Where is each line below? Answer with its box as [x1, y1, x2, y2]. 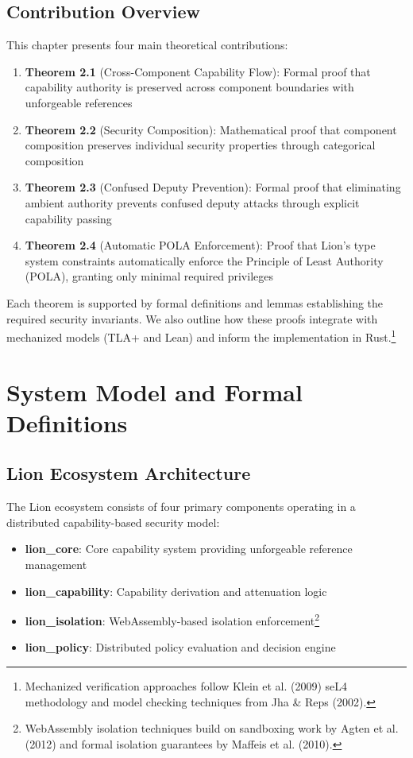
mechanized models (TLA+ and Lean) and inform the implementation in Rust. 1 [6, 327, 396, 345]
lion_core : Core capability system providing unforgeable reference [25, 540, 353, 557]
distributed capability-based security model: [6, 513, 220, 530]
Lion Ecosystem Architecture [6, 461, 251, 485]
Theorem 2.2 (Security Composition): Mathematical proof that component [25, 121, 397, 137]
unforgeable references [25, 94, 133, 110]
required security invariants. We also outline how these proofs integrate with [6, 310, 378, 327]
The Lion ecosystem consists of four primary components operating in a [6, 498, 356, 515]
